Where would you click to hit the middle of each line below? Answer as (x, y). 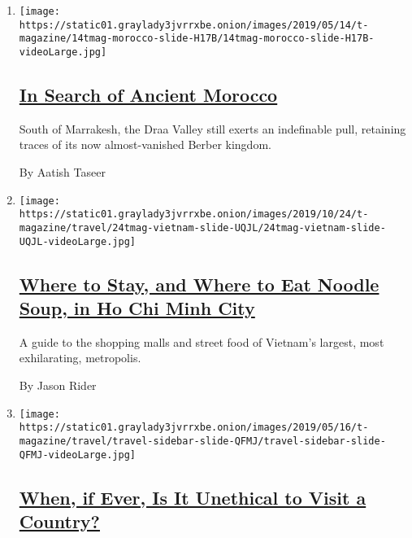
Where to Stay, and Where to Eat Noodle (199, 284)
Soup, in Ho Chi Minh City (137, 308)
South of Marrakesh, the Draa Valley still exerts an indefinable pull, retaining (213, 128)
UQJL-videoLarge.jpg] (77, 241)
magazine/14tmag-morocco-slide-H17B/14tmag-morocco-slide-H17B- (197, 39)
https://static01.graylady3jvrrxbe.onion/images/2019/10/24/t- (194, 214)
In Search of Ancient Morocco (148, 95)
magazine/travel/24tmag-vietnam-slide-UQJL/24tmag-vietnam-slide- (202, 227)
